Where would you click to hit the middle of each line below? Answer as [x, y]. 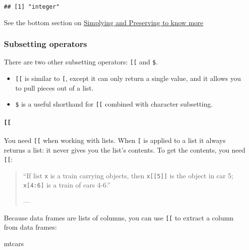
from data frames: [31, 227]
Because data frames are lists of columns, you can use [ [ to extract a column [119, 217]
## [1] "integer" [32, 7]
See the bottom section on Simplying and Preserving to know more [104, 22]
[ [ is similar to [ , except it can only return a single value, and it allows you [128, 78]
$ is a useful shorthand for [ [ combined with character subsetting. [114, 104]
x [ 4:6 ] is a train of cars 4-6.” [67, 185]
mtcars [14, 243]
